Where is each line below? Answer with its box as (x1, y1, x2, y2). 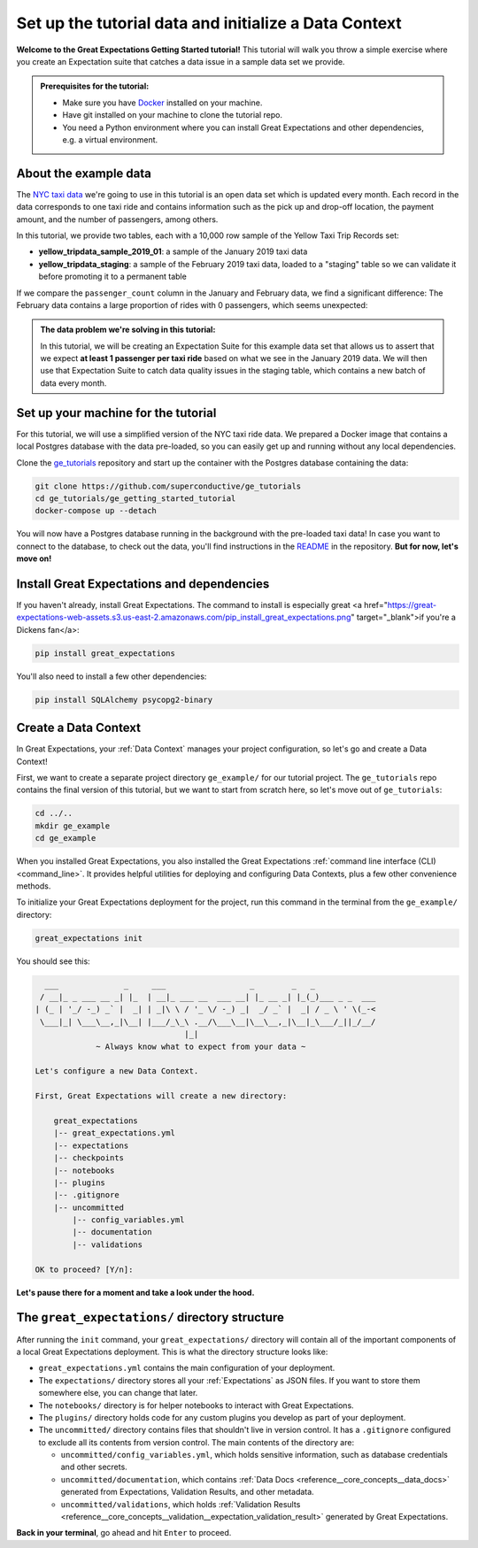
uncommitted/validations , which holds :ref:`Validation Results (60, 1498, 301, 1509)
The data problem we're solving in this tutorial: (40, 324, 216, 335)
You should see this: (16, 956, 90, 967)
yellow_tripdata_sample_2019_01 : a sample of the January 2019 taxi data (38, 246, 308, 257)
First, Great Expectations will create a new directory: (35, 1091, 288, 1101)
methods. (16, 881, 51, 891)
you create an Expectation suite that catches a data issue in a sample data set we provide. (16, 56, 345, 66)
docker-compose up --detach (35, 505, 157, 516)
